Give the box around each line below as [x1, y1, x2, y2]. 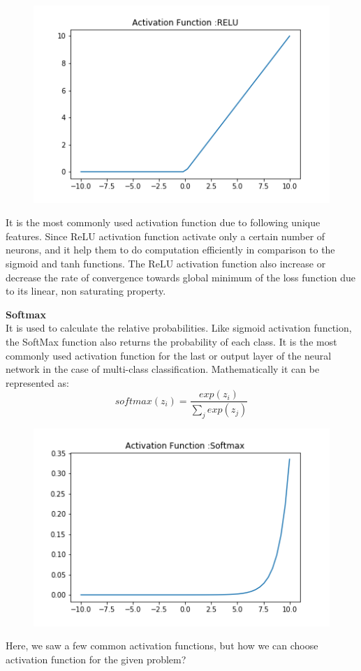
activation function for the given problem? [6, 651, 186, 666]
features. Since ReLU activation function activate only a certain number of [6, 228, 325, 243]
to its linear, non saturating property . [6, 283, 166, 298]
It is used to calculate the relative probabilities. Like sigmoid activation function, [6, 320, 352, 335]
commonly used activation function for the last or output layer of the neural [6, 348, 332, 362]
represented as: [6, 375, 69, 390]
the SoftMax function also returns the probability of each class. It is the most [6, 334, 337, 348]
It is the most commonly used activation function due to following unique [6, 215, 321, 230]
